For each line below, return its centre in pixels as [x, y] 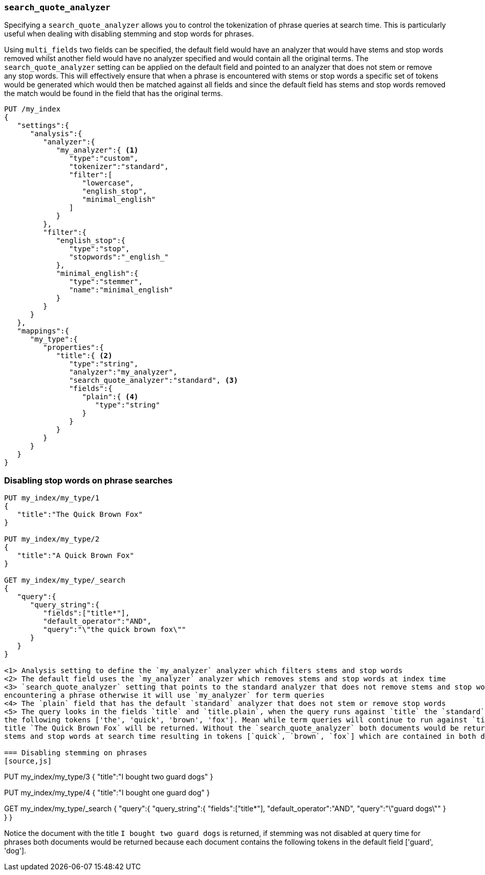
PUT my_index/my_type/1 [52, 498]
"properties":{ [73, 348]
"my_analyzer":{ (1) [97, 150]
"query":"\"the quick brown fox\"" [115, 630]
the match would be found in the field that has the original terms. [114, 94]
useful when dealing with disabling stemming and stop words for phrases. [129, 34]
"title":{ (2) [84, 356]
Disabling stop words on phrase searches [88, 480]
